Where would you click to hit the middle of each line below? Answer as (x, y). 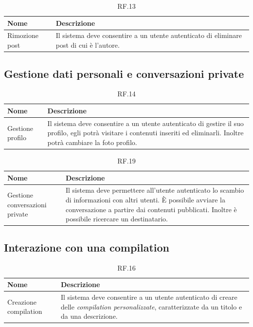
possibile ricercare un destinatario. (117, 219)
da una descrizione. (89, 316)
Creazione (22, 301)
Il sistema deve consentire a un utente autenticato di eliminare (149, 35)
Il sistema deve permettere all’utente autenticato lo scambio (155, 190)
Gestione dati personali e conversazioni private (124, 73)
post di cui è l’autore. (88, 45)
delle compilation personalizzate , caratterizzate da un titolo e (151, 306)
